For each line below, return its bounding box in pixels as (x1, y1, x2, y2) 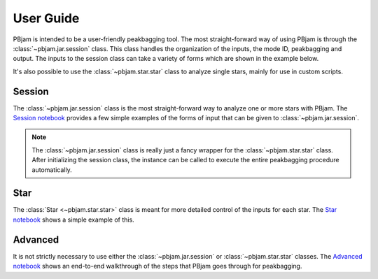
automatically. (31, 165, 73, 174)
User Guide (13, 10, 80, 26)
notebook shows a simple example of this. (13, 215, 134, 224)
